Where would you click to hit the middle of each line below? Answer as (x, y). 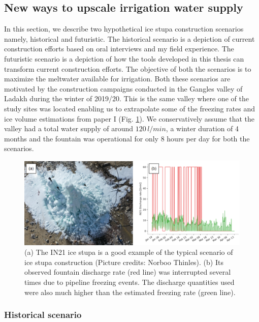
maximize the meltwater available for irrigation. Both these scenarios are (117, 79)
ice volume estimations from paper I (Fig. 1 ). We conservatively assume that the (129, 118)
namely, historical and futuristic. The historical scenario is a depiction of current (129, 38)
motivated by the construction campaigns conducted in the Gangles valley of (123, 88)
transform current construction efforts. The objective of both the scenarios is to (128, 68)
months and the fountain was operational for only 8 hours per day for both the (127, 138)
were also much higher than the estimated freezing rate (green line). (130, 292)
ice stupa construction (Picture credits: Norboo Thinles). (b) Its (124, 262)
